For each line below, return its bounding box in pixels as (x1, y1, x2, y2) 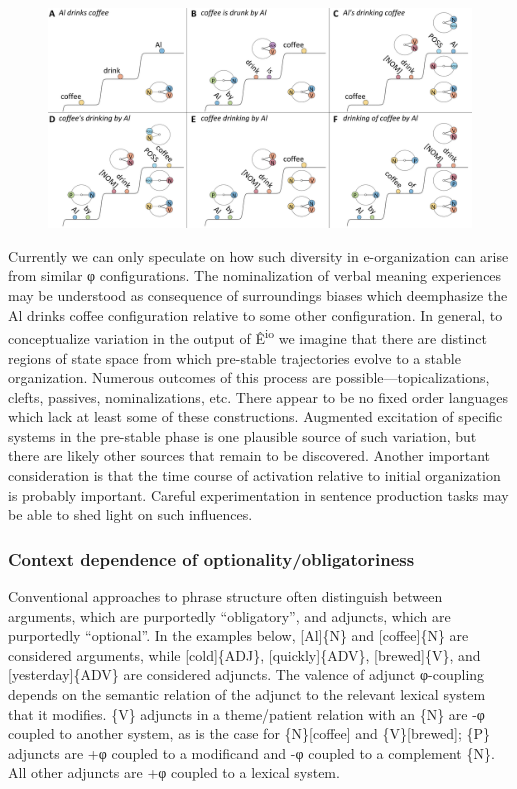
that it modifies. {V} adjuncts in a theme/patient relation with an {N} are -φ (8, 703, 485, 724)
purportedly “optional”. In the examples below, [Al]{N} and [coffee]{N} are (8, 625, 469, 646)
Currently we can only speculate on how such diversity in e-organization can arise (8, 245, 509, 266)
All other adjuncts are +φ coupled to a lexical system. (8, 762, 340, 783)
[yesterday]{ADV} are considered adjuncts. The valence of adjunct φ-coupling (8, 664, 485, 685)
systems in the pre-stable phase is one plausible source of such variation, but (8, 425, 477, 446)
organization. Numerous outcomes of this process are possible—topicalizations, (8, 367, 490, 388)
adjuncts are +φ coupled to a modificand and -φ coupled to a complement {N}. (8, 742, 495, 763)
